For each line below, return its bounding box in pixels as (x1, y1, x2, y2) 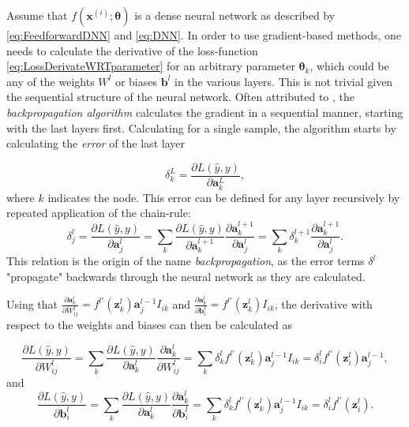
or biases (114, 73, 158, 89)
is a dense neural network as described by (134, 7, 336, 23)
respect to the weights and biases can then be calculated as (6, 317, 293, 333)
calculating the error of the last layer (6, 135, 185, 152)
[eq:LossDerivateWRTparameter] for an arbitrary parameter (6, 58, 295, 74)
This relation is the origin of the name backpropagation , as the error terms (6, 253, 365, 269)
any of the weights (6, 73, 95, 89)
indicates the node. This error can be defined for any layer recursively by (47, 189, 400, 205)
